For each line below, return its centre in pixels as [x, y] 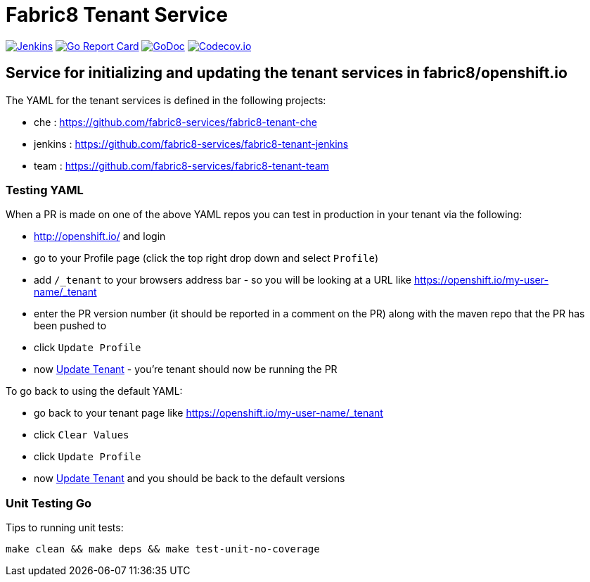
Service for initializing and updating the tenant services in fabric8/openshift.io [287, 73]
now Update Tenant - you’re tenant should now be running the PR [186, 369]
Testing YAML [45, 190]
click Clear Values [82, 435]
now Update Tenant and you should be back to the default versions [190, 479]
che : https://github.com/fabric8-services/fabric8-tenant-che [175, 122]
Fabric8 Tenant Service [117, 15]
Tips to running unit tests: [65, 528]
